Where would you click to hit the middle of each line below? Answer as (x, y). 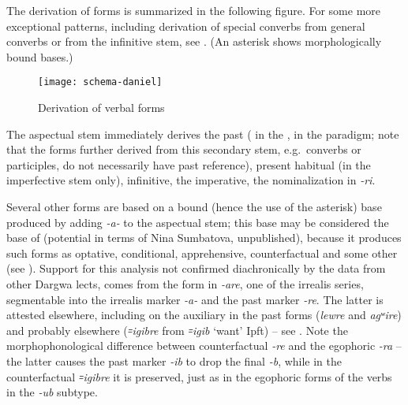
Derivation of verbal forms (101, 108)
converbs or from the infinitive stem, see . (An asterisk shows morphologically (194, 41)
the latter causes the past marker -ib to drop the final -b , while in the (174, 360)
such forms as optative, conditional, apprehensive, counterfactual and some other (202, 253)
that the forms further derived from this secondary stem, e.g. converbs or (184, 149)
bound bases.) (40, 56)
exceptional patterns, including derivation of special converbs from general (186, 26)
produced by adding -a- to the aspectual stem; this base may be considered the (198, 222)
